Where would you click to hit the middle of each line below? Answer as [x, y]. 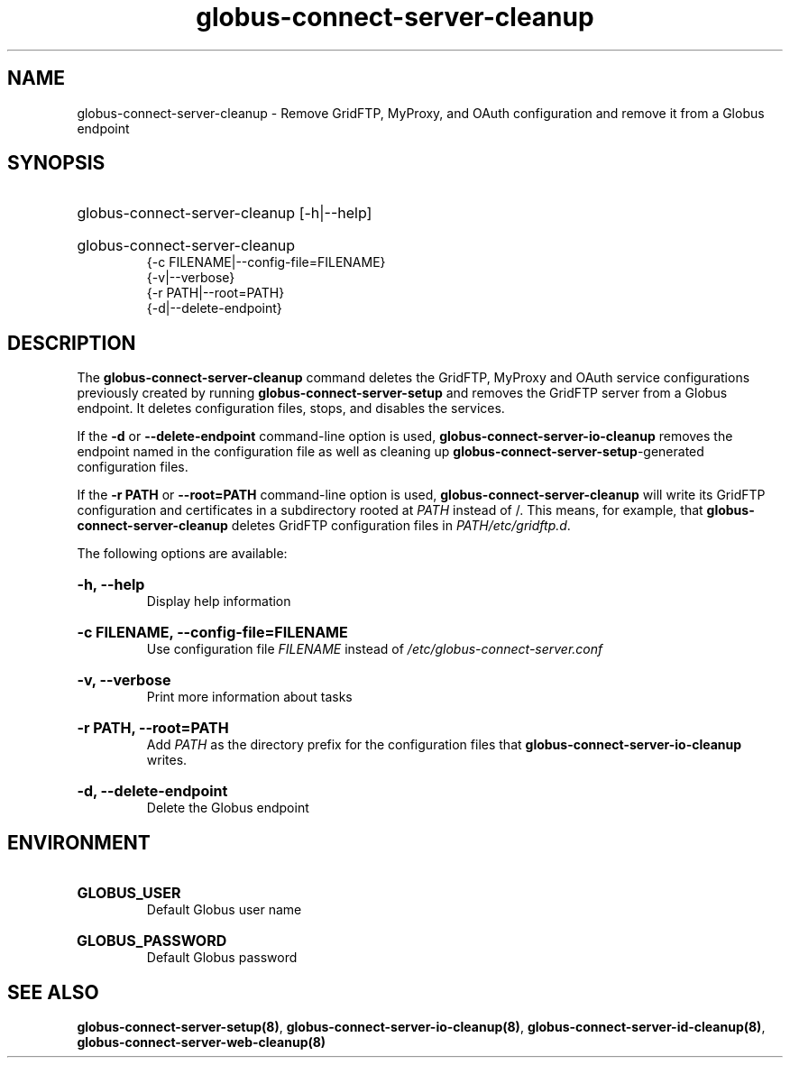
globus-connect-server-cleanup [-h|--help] [225, 213]
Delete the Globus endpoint [228, 808]
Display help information [219, 601]
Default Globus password [222, 958]
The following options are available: [182, 554]
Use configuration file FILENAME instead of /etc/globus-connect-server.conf [375, 649]
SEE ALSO [53, 992]
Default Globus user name [224, 910]
